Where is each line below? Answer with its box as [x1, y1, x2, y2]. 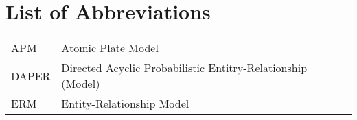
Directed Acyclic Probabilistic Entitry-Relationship [61, 60, 308, 76]
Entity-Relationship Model [61, 95, 189, 112]
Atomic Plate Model [61, 40, 159, 56]
